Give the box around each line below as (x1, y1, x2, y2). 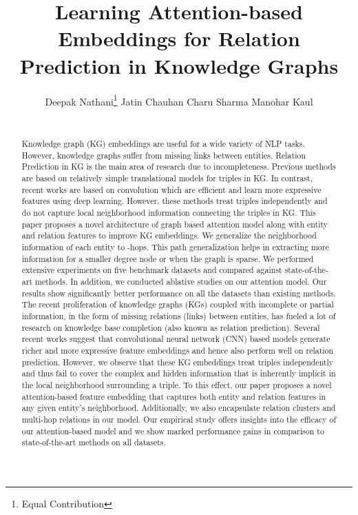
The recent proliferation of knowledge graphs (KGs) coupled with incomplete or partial (21, 299, 334, 310)
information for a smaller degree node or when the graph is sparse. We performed (21, 252, 314, 264)
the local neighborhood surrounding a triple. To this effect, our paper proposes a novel (21, 378, 332, 390)
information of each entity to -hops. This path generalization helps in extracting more (21, 241, 329, 253)
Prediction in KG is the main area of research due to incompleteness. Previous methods (21, 161, 336, 172)
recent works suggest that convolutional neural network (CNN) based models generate (21, 333, 330, 345)
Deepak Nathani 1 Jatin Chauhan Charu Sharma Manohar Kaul (45, 92, 313, 108)
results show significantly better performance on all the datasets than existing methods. (21, 287, 336, 299)
